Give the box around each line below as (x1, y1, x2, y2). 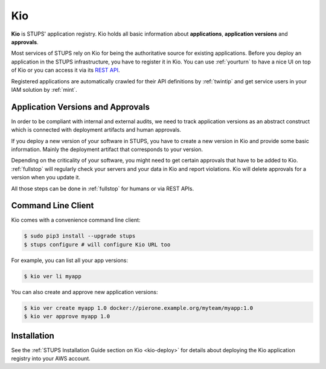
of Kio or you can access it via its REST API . (11, 66, 120, 74)
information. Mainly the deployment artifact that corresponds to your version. (11, 146, 203, 153)
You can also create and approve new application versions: (11, 288, 158, 295)
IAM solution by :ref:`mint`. (11, 86, 78, 93)
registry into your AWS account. (11, 355, 91, 362)
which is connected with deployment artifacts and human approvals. (11, 126, 181, 133)
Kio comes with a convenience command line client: (11, 216, 141, 223)
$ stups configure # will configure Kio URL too (24, 241, 171, 248)
